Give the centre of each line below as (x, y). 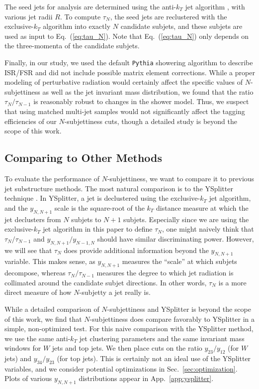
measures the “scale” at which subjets (179, 261)
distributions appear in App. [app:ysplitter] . (146, 378)
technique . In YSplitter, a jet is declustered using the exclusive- (102, 198)
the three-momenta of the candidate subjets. (72, 46)
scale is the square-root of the (99, 207)
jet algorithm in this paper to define (98, 229)
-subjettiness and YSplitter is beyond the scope (179, 309)
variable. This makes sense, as (50, 261)
